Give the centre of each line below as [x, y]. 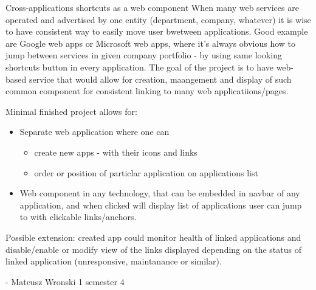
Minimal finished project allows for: [71, 111]
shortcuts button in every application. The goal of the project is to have [139, 67]
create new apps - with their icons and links [116, 152]
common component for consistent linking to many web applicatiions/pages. [147, 91]
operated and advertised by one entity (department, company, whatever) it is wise [158, 19]
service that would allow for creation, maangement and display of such [160, 79]
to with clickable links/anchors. [78, 217]
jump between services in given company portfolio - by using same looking [144, 55]
